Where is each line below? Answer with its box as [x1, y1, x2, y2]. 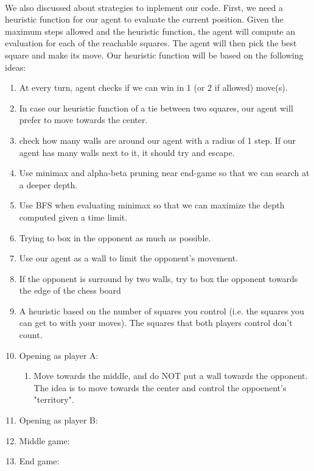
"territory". [33, 393, 74, 406]
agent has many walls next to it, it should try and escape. [19, 146, 235, 158]
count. [19, 328, 43, 341]
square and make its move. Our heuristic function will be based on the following [5, 48, 304, 61]
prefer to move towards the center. [19, 113, 148, 126]
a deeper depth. [19, 178, 78, 191]
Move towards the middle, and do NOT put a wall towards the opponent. [33, 369, 308, 382]
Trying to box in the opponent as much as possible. [19, 231, 211, 244]
